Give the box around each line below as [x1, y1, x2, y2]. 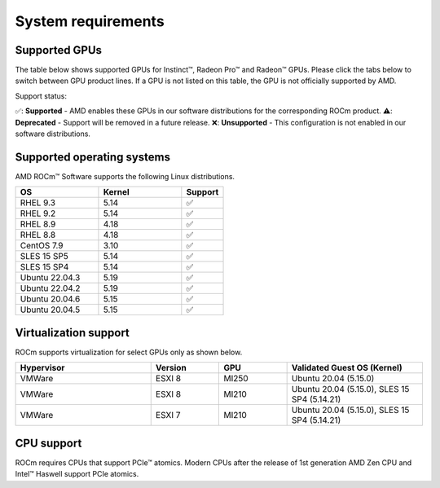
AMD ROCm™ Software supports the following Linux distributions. [15, 171, 235, 181]
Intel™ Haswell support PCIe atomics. [15, 469, 139, 479]
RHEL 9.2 [20, 208, 56, 219]
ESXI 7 [155, 410, 181, 421]
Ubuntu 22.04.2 [20, 283, 81, 294]
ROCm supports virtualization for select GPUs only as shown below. [15, 347, 243, 357]
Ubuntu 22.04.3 [20, 272, 81, 284]
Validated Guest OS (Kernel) [291, 363, 403, 374]
